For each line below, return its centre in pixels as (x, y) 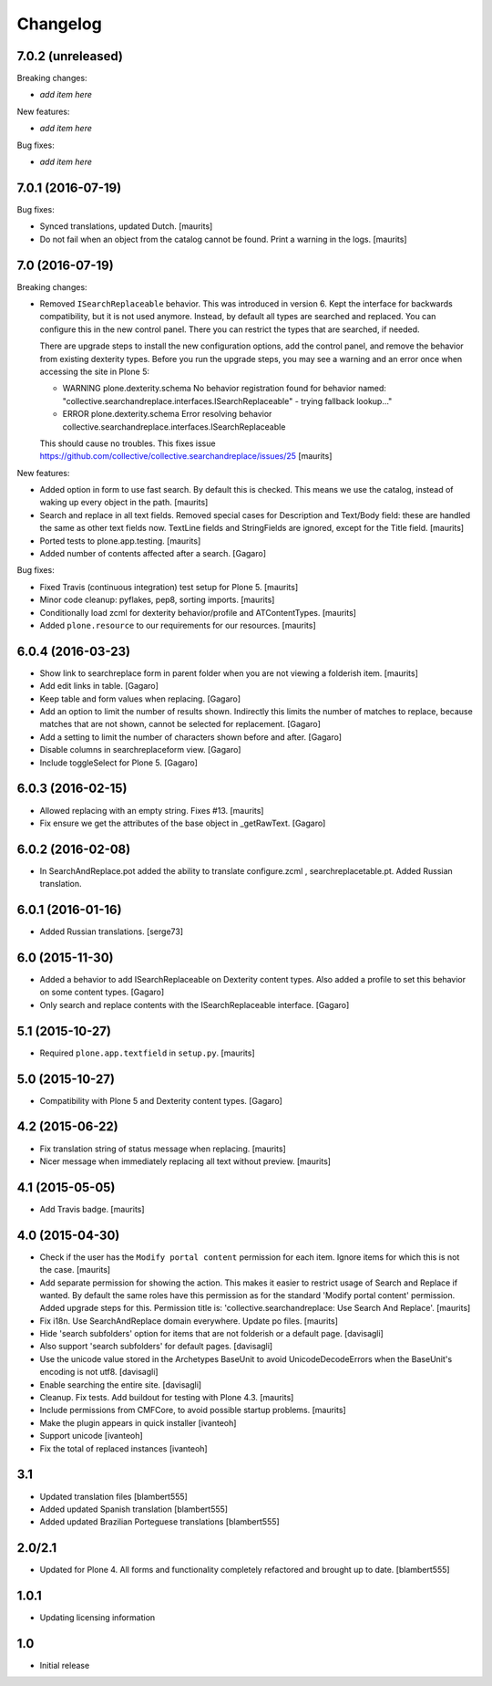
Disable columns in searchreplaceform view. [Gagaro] (140, 750)
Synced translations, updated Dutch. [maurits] (126, 226)
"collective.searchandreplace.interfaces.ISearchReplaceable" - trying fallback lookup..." (227, 401)
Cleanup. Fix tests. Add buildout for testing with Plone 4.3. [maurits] (167, 1398)
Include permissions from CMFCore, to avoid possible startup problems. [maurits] (193, 1410)
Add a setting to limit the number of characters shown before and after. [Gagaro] (190, 737)
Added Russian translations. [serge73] (112, 931)
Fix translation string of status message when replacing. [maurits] (163, 1149)
